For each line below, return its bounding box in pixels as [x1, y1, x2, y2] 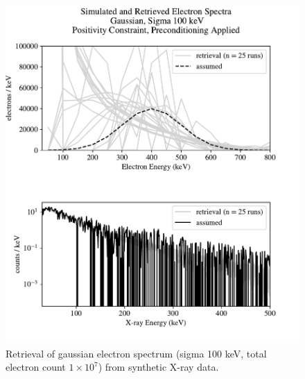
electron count [6, 360, 66, 374]
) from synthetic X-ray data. [98, 360, 219, 374]
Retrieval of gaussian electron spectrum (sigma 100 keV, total [6, 346, 267, 360]
